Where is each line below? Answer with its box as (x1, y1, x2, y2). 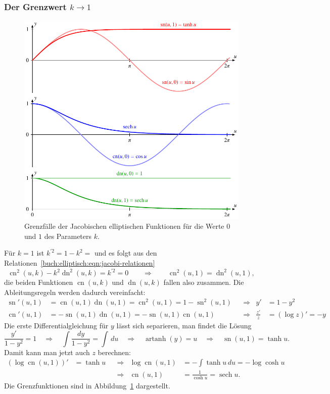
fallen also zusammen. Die (163, 277, 244, 287)
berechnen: (98, 347, 131, 357)
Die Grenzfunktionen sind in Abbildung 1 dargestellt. (4, 380, 170, 390)
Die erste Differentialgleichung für (4, 320, 109, 330)
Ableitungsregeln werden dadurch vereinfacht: (4, 286, 146, 297)
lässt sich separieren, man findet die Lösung (116, 320, 252, 330)
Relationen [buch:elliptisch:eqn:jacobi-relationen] (4, 257, 155, 268)
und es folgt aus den (95, 248, 157, 258)
